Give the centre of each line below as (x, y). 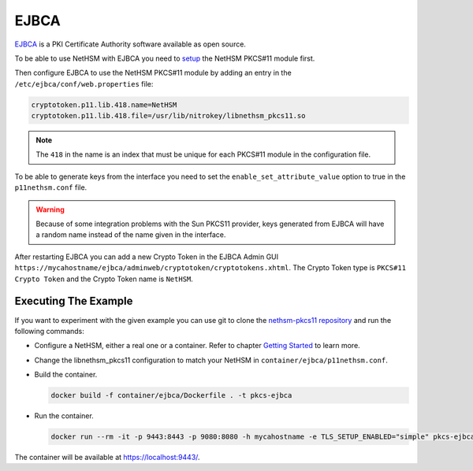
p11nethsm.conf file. (51, 187)
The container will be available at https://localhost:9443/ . (107, 457)
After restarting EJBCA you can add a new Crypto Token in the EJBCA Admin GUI (147, 257)
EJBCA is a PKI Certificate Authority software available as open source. (130, 44)
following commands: (49, 331)
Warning (50, 210)
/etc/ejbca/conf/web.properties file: (84, 83)
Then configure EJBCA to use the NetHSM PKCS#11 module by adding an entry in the (153, 73)
